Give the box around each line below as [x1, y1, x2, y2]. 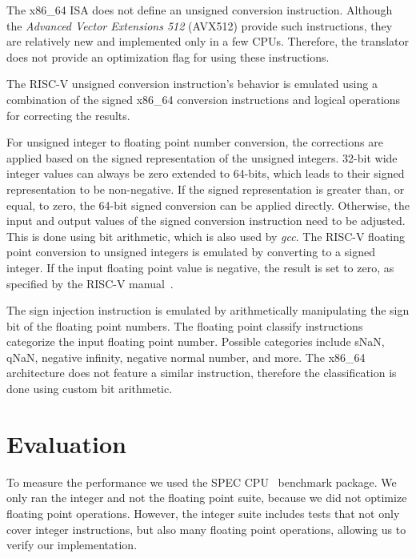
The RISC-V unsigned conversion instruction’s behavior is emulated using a [6, 75, 378, 92]
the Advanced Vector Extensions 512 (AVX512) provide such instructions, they [6, 17, 393, 34]
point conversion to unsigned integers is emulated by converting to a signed [6, 243, 375, 260]
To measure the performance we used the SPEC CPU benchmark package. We [6, 473, 397, 490]
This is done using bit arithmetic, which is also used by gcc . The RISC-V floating [6, 227, 406, 244]
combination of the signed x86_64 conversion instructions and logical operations [6, 90, 401, 107]
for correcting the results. [6, 106, 130, 123]
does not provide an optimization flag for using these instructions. [6, 48, 330, 65]
